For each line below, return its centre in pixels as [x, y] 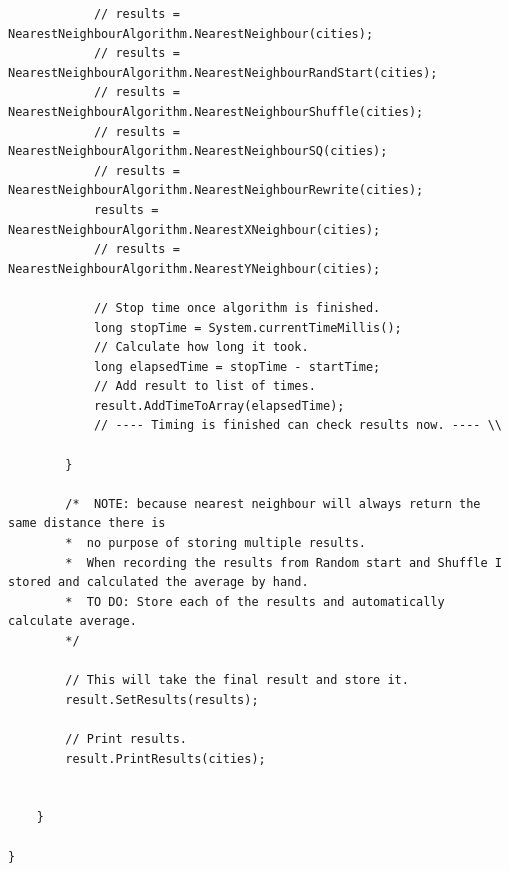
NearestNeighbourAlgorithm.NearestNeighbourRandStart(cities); [223, 72]
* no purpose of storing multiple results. [215, 543]
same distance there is [87, 523]
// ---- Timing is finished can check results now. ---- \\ [297, 425]
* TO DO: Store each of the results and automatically [255, 601]
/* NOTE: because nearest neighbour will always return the [273, 503]
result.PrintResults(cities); [165, 758]
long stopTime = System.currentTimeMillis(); [247, 327]
